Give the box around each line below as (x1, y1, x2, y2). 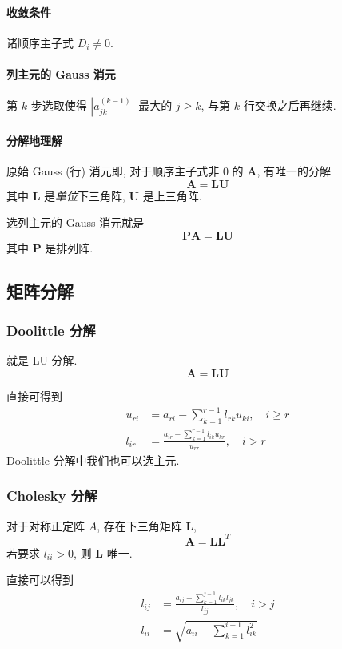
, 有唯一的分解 (256, 162, 331, 179)
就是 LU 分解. (6, 352, 78, 369)
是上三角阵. (142, 187, 202, 204)
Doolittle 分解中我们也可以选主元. (6, 451, 180, 468)
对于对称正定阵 (6, 517, 85, 534)
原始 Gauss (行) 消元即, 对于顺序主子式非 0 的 (6, 162, 244, 179)
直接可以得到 (6, 571, 74, 588)
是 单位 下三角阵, (44, 187, 125, 204)
